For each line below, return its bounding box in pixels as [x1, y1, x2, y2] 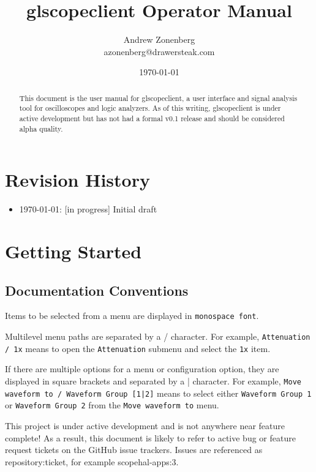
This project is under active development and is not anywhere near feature [5, 419, 285, 432]
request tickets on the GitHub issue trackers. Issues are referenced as [5, 443, 263, 456]
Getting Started [5, 239, 142, 264]
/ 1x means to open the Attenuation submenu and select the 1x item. [5, 342, 271, 354]
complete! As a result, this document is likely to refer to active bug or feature [5, 431, 296, 444]
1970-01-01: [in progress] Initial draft [19, 203, 157, 215]
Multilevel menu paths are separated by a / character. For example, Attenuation [5, 330, 310, 343]
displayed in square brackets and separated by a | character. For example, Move [5, 375, 301, 387]
